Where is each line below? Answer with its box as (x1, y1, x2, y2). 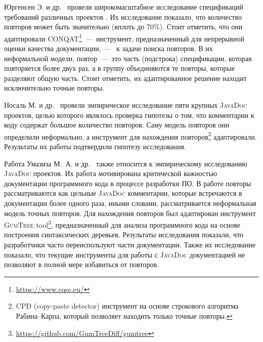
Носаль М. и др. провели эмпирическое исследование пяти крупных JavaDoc (4, 100, 247, 110)
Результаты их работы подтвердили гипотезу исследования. (4, 141, 186, 152)
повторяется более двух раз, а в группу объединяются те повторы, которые (4, 63, 235, 73)
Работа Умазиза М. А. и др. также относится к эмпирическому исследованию (4, 158, 247, 168)
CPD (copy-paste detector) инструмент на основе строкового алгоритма (16, 301, 239, 311)
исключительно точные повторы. (4, 82, 105, 93)
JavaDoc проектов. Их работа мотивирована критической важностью (4, 168, 217, 179)
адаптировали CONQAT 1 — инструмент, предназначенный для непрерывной (4, 31, 244, 44)
